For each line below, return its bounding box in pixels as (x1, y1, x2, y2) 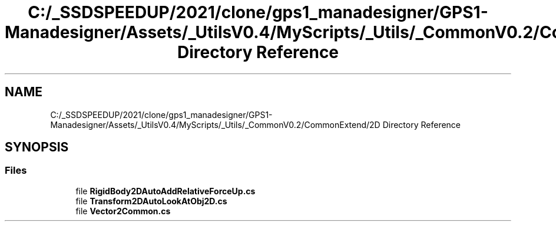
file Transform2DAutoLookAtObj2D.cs (75, 195, 227, 206)
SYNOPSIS (5, 140, 69, 155)
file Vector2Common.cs (75, 205, 171, 216)
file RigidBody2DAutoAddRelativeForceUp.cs (75, 185, 256, 196)
